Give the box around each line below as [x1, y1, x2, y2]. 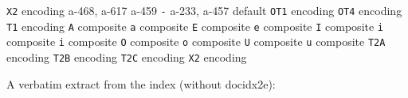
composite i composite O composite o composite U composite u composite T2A [6, 33, 386, 50]
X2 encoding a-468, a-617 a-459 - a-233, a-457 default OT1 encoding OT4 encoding [6, 2, 402, 18]
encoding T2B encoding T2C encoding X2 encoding [6, 48, 247, 65]
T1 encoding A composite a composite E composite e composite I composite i [6, 17, 384, 34]
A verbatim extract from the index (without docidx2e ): [6, 75, 276, 92]
